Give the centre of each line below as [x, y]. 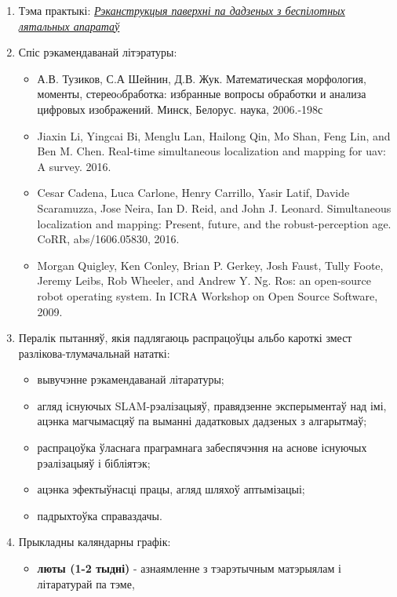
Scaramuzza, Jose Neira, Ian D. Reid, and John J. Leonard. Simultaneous [214, 207]
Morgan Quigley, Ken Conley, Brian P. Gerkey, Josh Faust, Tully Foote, [210, 265]
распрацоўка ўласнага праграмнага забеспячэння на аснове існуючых [202, 448]
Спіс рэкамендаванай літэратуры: [98, 52]
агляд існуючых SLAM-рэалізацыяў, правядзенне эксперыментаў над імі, [212, 405]
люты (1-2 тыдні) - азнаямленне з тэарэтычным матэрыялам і [189, 568]
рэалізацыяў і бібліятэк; [94, 462]
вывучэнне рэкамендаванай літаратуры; [131, 379]
